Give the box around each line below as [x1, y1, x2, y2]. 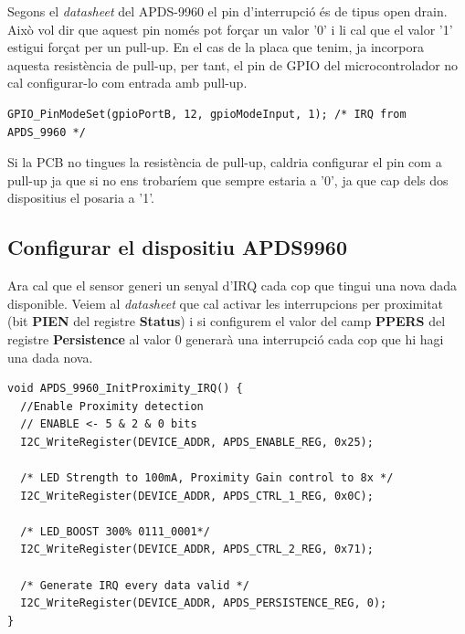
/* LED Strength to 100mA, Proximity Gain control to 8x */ [20, 471, 394, 485]
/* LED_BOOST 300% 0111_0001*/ [20, 524, 210, 538]
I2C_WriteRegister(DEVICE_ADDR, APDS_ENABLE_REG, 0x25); [20, 435, 374, 449]
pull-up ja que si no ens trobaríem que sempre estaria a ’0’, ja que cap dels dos [7, 170, 449, 189]
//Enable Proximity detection [20, 399, 204, 413]
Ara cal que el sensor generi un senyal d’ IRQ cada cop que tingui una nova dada [7, 276, 458, 295]
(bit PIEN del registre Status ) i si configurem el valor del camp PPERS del [7, 312, 446, 331]
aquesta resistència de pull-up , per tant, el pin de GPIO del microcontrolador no [7, 55, 459, 74]
